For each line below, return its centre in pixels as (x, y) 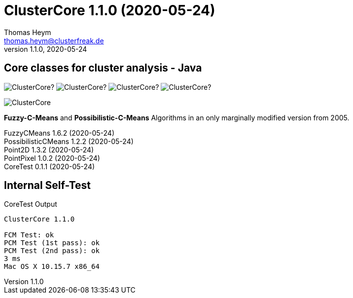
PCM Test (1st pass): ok (52, 243)
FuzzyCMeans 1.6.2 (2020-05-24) (59, 133)
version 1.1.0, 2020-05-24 (46, 49)
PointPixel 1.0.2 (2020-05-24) (52, 158)
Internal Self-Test (48, 186)
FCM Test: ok (29, 235)
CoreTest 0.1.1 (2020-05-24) (50, 166)
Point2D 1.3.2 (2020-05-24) (49, 149)
